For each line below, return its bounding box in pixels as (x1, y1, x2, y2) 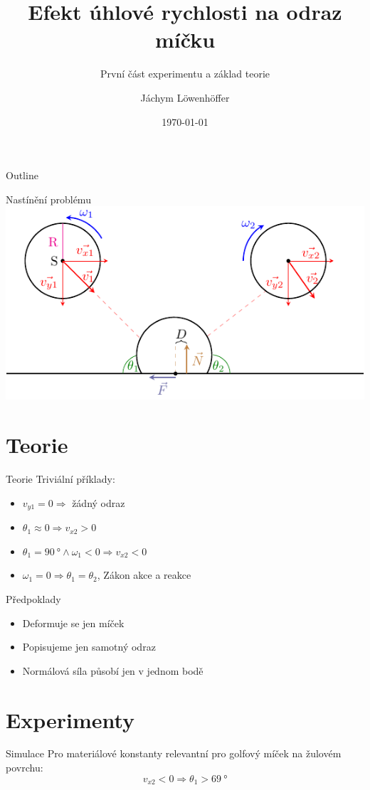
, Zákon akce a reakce (97, 567, 191, 582)
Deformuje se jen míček (22, 615, 125, 630)
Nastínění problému (6, 191, 91, 206)
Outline (6, 168, 38, 183)
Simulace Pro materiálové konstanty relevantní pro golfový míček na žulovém (6, 746, 342, 761)
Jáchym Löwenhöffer (140, 90, 230, 105)
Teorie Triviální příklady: (6, 471, 115, 486)
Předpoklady (6, 591, 61, 606)
